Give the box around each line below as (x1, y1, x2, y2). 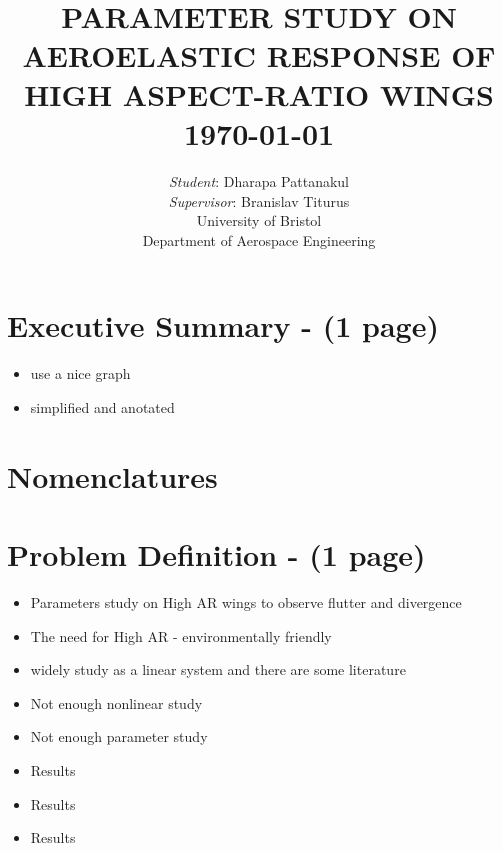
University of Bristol (196, 210, 322, 231)
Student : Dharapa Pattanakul (168, 171, 349, 192)
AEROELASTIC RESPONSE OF (22, 34, 496, 75)
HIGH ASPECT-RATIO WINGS (24, 73, 494, 114)
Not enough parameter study (30, 726, 208, 747)
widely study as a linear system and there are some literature (30, 659, 406, 680)
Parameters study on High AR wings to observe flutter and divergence (30, 592, 462, 613)
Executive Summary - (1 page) (7, 305, 439, 346)
